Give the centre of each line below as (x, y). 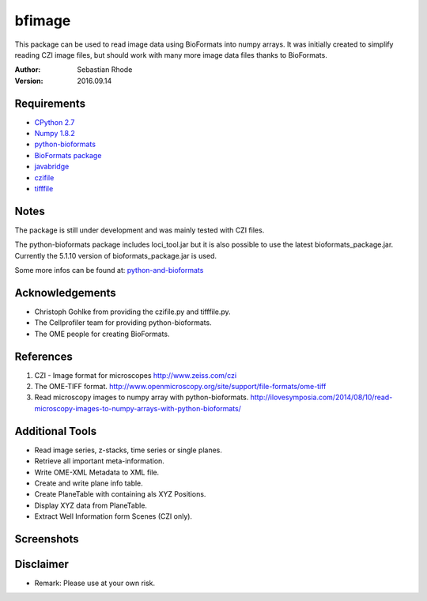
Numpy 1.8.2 (55, 134)
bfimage (43, 21)
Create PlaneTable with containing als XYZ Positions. (120, 494)
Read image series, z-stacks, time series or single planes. (128, 450)
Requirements (50, 103)
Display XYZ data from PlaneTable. (91, 505)
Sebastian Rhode (105, 70)
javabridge (52, 167)
